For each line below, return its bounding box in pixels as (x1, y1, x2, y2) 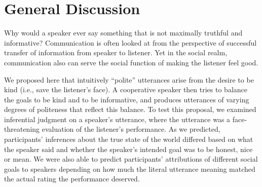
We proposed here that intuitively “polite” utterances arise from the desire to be (4, 74, 254, 85)
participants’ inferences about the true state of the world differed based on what (4, 134, 253, 144)
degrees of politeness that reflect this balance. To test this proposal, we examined (4, 104, 256, 115)
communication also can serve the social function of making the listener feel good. (4, 57, 258, 67)
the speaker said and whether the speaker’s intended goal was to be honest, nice (4, 143, 253, 154)
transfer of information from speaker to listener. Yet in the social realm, (4, 47, 228, 58)
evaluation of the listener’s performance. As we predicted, (42, 124, 220, 134)
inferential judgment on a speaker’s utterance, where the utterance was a (4, 114, 231, 124)
